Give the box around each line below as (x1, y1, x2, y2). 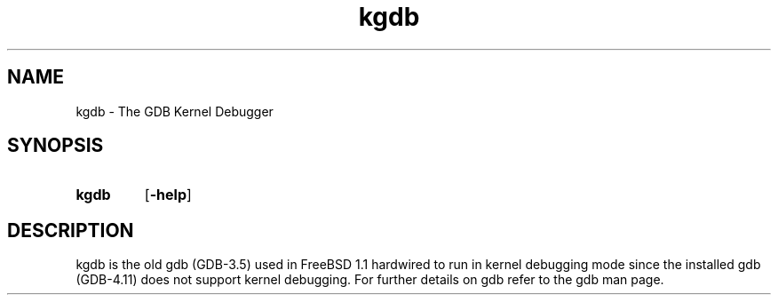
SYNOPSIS (7, 134, 104, 157)
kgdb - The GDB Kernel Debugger (75, 103, 274, 119)
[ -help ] (144, 186, 192, 204)
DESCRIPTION (7, 219, 134, 242)
